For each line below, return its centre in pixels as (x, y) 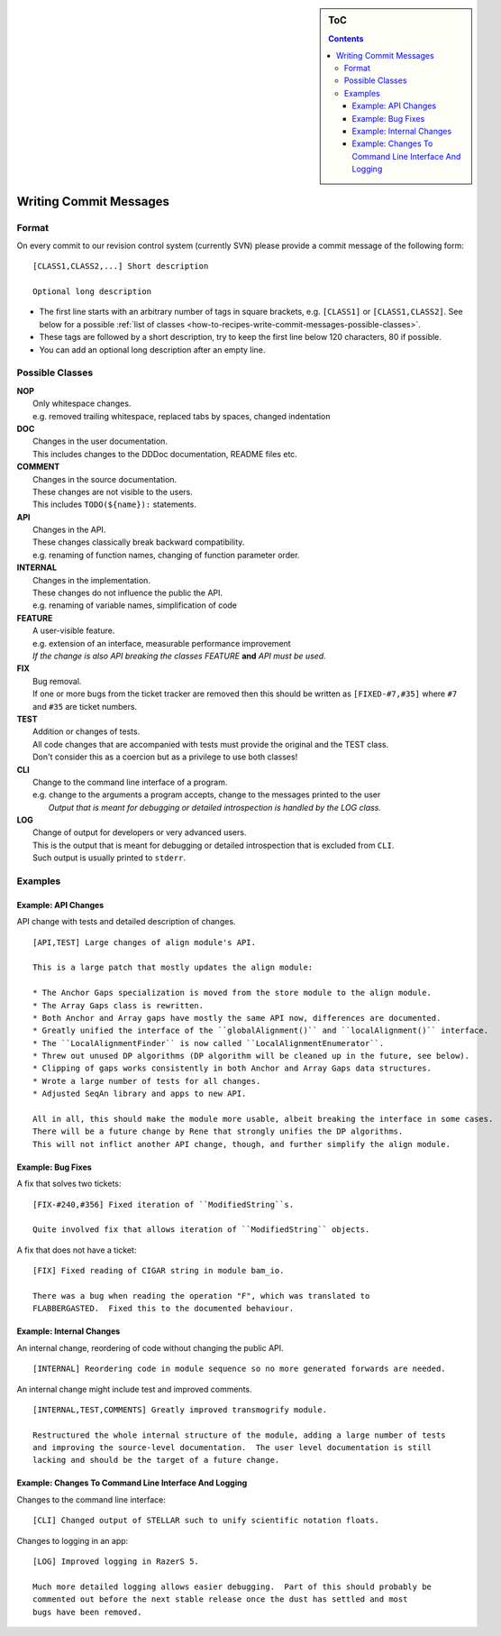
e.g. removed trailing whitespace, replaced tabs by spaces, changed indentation (182, 416)
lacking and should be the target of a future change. (156, 1460)
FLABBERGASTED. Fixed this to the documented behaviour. (164, 1309)
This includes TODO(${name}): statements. (115, 504)
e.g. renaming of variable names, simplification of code (135, 605)
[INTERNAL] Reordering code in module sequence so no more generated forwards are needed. (239, 1369)
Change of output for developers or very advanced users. (140, 832)
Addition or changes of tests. (87, 731)
